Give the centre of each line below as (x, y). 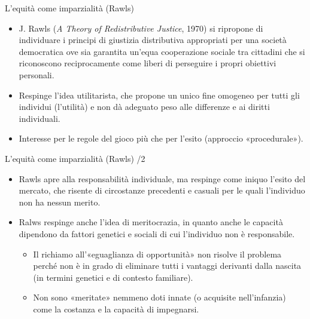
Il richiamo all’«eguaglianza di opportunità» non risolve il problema (157, 254)
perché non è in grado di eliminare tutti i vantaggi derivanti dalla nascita (167, 266)
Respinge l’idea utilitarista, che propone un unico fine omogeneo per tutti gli (159, 95)
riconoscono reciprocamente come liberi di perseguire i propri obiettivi (148, 63)
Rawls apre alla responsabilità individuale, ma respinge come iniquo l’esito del (162, 178)
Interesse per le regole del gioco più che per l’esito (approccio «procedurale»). (161, 138)
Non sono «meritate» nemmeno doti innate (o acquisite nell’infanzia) (159, 297)
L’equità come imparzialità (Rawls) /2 (75, 158)
